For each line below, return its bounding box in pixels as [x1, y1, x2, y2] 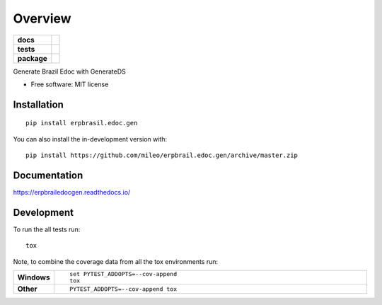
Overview [13, 11, 71, 26]
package [17, 53, 47, 63]
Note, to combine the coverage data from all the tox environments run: [13, 257, 219, 265]
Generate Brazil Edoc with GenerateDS [13, 67, 127, 76]
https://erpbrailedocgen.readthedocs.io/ [13, 188, 131, 197]
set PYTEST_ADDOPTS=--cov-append [69, 270, 177, 278]
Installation [13, 98, 64, 110]
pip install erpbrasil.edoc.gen [25, 119, 138, 127]
